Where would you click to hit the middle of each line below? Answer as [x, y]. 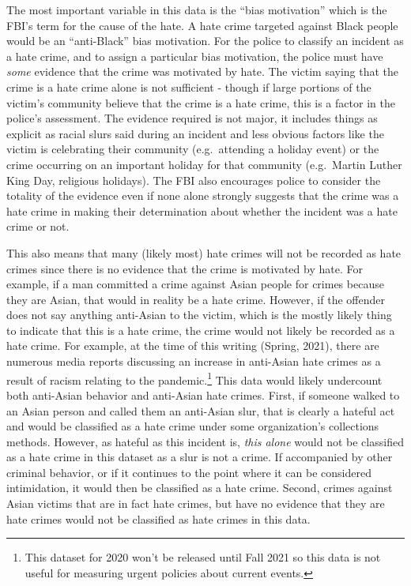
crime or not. [38, 226]
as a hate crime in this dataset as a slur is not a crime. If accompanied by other [200, 457]
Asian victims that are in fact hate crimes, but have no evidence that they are [196, 503]
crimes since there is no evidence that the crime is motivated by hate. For [185, 268]
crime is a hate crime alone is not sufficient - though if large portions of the [189, 86]
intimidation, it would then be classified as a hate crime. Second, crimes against [200, 488]
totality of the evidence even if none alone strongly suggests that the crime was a [203, 195]
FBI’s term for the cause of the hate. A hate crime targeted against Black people [202, 25]
